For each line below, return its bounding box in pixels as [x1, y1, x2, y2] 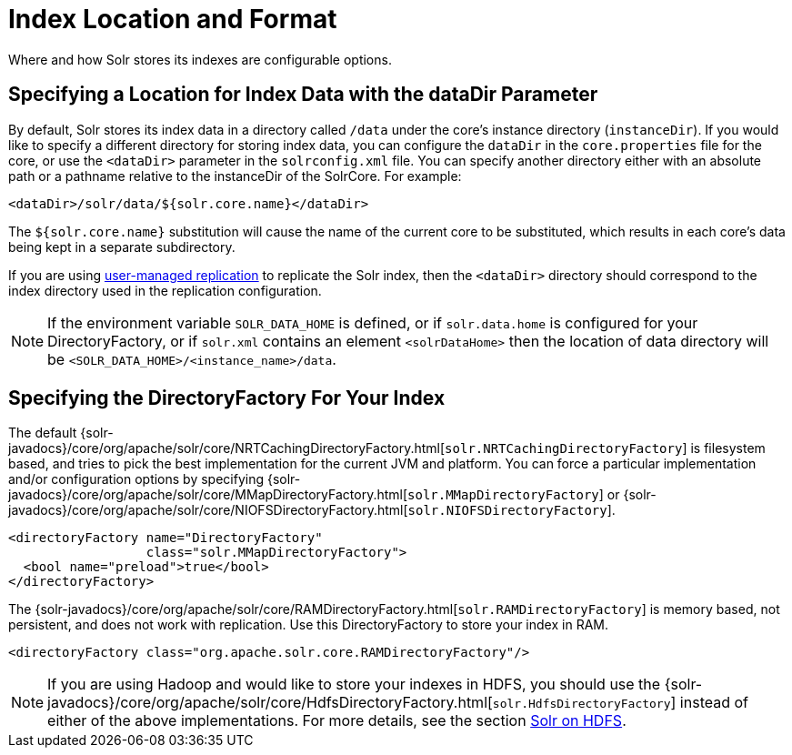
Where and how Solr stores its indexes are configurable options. [8, 51, 392, 67]
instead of [679, 693, 748, 712]
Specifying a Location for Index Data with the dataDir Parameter [8, 83, 598, 106]
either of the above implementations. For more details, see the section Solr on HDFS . [47, 711, 627, 730]
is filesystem [690, 440, 766, 457]
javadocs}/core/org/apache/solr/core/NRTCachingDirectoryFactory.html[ [8, 440, 446, 457]
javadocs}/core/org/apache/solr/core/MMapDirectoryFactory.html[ [8, 487, 408, 503]
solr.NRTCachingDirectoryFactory [445, 441, 683, 457]
